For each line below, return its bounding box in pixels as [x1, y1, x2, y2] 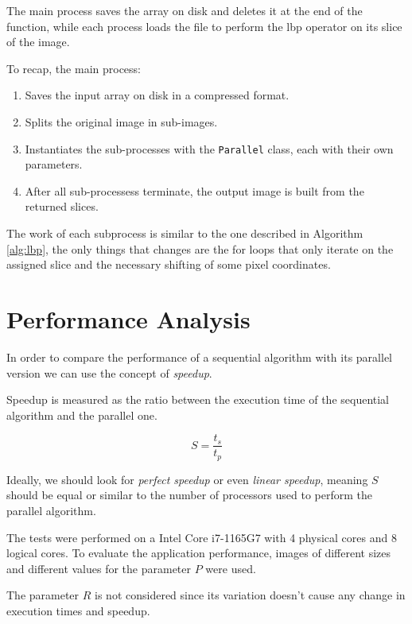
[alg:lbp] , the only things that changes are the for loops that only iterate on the [6, 240, 394, 257]
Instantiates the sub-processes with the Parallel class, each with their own [25, 140, 394, 157]
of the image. [6, 33, 70, 50]
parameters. [25, 156, 83, 172]
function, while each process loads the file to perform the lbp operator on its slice [6, 17, 402, 34]
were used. [205, 560, 256, 576]
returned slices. [25, 198, 99, 215]
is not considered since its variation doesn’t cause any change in [95, 587, 406, 603]
